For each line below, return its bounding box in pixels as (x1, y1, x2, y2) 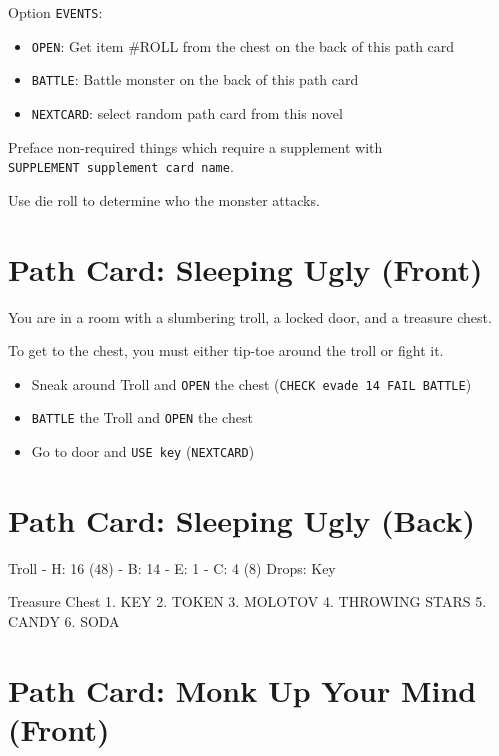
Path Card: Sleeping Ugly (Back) (8, 499, 476, 540)
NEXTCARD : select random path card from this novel (31, 102, 343, 123)
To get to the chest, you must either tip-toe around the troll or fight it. (8, 340, 444, 361)
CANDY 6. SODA (8, 611, 120, 632)
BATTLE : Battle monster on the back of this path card (31, 69, 359, 90)
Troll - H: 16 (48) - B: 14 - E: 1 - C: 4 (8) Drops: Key (8, 557, 336, 578)
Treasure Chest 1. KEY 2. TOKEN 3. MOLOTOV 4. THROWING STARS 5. (8, 591, 487, 612)
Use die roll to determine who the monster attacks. (8, 189, 320, 210)
